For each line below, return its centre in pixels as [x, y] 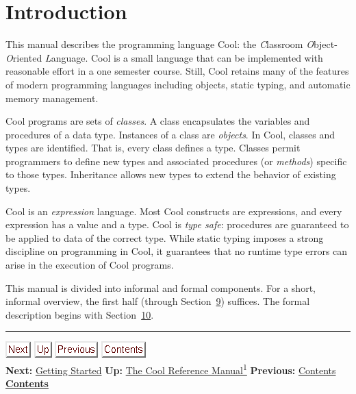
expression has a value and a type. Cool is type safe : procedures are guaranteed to [177, 224]
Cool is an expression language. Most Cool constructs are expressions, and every [174, 211]
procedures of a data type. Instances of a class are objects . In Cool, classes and [170, 134]
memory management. [52, 98]
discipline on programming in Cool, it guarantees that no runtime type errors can [177, 251]
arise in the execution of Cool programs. [90, 265]
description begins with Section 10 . [80, 314]
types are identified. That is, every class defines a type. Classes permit [153, 148]
